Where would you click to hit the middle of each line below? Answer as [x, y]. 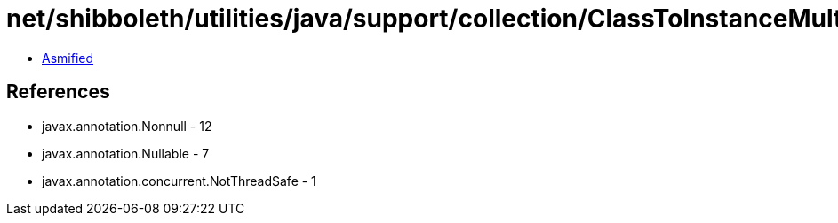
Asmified [68, 58]
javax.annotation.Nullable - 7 [126, 153]
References [58, 92]
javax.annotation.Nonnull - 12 [127, 126]
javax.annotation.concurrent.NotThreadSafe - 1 [179, 181]
